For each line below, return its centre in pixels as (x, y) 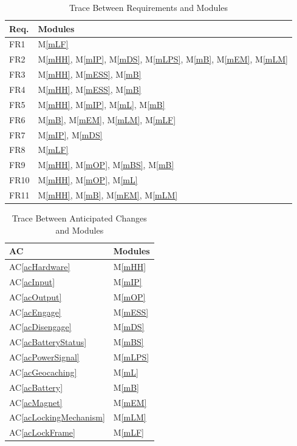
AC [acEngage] (35, 312)
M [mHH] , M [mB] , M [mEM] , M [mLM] (108, 194)
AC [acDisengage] (40, 327)
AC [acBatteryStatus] (48, 342)
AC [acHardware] (40, 266)
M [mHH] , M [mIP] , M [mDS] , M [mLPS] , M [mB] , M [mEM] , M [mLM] (163, 59)
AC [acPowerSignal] (44, 357)
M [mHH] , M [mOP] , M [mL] (88, 180)
